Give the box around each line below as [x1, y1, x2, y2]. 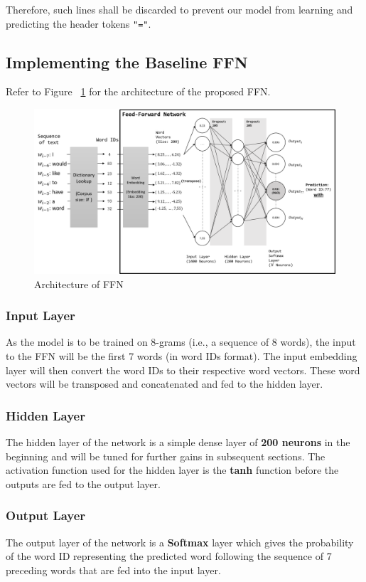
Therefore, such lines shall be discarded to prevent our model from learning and [6, 2, 353, 16]
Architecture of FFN [34, 276, 124, 291]
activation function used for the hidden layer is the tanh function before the [6, 462, 339, 477]
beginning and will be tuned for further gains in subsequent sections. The [6, 448, 325, 463]
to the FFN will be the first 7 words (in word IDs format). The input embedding [6, 348, 357, 363]
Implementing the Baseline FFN [6, 51, 248, 73]
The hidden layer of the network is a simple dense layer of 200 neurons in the [6, 434, 350, 449]
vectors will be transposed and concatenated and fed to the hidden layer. [6, 376, 323, 391]
